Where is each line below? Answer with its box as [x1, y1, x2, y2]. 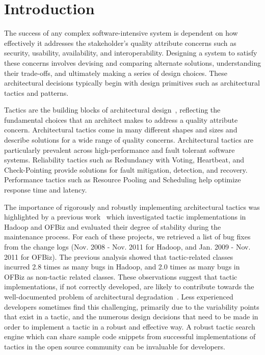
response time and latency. [4, 184, 87, 195]
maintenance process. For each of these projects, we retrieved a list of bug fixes [4, 231, 251, 242]
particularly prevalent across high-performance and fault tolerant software [4, 144, 235, 155]
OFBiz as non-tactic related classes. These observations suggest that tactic [4, 271, 237, 282]
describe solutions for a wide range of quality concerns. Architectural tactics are [4, 134, 254, 145]
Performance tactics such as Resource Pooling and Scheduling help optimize [4, 174, 241, 185]
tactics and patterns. [4, 87, 69, 98]
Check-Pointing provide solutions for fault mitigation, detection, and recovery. [4, 164, 248, 175]
